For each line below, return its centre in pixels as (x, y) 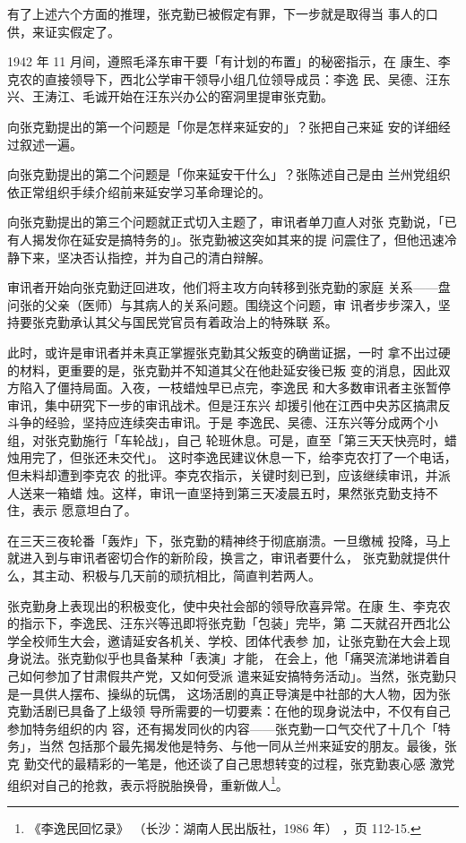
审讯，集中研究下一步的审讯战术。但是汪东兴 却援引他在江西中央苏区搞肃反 (229, 404)
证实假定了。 (82, 31)
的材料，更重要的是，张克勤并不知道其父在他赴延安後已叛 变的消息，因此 (223, 370)
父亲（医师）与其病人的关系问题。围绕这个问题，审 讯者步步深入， (241, 304)
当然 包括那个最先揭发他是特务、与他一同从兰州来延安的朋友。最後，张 (247, 746)
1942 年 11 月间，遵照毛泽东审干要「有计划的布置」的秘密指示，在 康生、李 (229, 61)
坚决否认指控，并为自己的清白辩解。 (164, 257)
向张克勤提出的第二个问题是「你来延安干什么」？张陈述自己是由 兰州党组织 (229, 174)
